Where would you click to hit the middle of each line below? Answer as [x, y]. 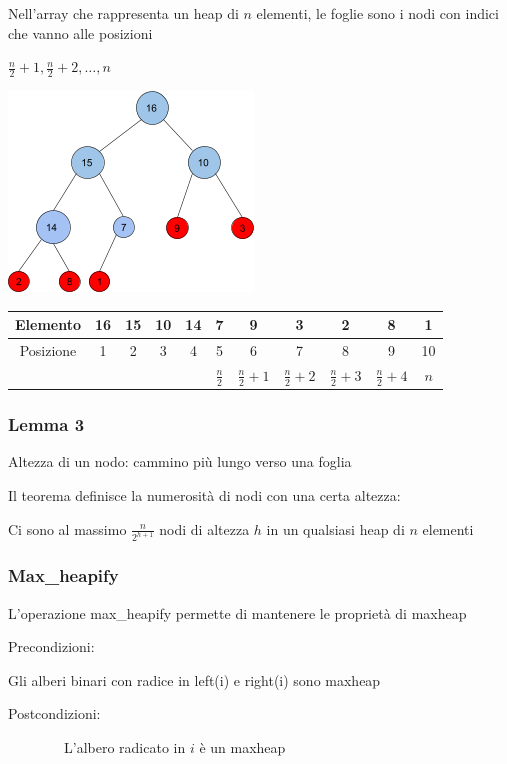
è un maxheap [242, 747]
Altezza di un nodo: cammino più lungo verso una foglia [180, 461]
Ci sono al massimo [67, 528]
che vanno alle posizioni [80, 32]
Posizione [48, 349]
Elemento [48, 324]
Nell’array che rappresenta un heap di [123, 13]
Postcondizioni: [54, 713]
